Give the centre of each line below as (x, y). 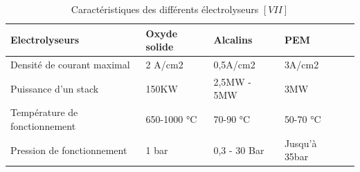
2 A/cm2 (164, 65)
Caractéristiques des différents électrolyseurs (165, 9)
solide (160, 47)
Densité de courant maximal (70, 65)
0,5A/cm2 (234, 65)
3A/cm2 (301, 65)
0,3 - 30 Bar (239, 150)
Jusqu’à (300, 143)
